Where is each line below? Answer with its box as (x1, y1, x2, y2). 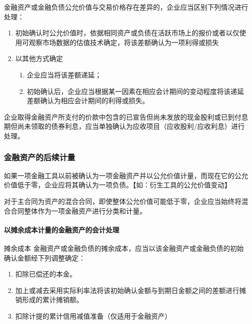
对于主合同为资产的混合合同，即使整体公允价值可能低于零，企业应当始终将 (4, 196, 241, 206)
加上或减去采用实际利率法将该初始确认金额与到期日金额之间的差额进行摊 (15, 285, 246, 295)
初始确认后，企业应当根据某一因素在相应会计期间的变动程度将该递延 (27, 86, 244, 96)
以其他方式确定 (15, 53, 63, 63)
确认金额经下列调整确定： (4, 252, 85, 262)
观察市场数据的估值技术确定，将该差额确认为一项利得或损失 (29, 37, 219, 47)
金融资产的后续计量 (4, 151, 76, 163)
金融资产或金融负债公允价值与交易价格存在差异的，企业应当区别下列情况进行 (4, 2, 248, 12)
